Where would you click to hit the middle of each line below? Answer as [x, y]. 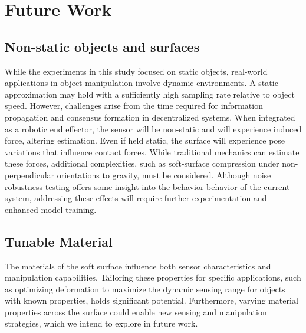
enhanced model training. [51, 209]
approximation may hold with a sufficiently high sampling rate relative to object [150, 94]
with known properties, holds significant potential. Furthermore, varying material [152, 300]
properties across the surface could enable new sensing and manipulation [136, 312]
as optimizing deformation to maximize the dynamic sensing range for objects [145, 289]
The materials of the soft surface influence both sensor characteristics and [138, 266]
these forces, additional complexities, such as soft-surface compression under [142, 163]
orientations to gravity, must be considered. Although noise [164, 174]
